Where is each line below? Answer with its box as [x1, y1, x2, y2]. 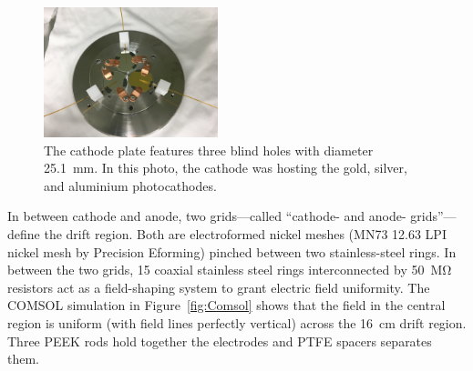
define [7, 225, 40, 244]
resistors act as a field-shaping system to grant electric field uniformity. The [7, 277, 430, 296]
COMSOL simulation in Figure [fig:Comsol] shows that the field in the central [7, 296, 446, 315]
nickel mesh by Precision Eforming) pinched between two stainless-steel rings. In [7, 242, 457, 261]
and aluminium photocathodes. [44, 175, 217, 195]
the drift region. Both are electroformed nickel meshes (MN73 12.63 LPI [44, 225, 447, 244]
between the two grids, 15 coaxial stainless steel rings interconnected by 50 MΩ [7, 260, 452, 279]
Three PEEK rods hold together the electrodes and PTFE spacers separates [7, 331, 432, 350]
